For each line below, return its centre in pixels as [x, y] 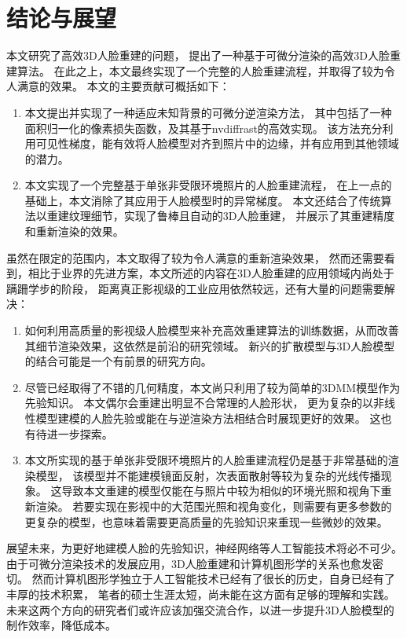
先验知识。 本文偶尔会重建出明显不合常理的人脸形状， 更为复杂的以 [199, 403]
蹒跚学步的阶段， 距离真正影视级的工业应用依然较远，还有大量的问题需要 [195, 288]
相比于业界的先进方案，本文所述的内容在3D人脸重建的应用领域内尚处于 [211, 273]
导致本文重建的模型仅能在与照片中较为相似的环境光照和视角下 [221, 491]
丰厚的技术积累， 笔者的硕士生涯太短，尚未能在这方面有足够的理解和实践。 [201, 594]
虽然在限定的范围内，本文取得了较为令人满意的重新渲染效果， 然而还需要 [195, 257]
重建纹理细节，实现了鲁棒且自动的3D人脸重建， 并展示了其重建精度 [221, 216]
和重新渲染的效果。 [74, 231]
